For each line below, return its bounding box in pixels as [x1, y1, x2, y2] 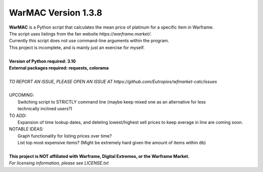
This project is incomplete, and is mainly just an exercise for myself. [9, 44, 145, 51]
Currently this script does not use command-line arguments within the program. [9, 38, 169, 44]
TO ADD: [9, 112, 27, 119]
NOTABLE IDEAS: [9, 126, 44, 132]
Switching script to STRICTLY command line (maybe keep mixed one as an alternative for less [18, 99, 206, 104]
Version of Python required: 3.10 [9, 58, 76, 64]
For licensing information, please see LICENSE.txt [9, 160, 109, 166]
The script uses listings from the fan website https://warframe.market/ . [9, 31, 152, 36]
